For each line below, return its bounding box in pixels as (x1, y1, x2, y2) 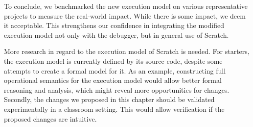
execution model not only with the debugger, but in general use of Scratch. (4, 29, 229, 40)
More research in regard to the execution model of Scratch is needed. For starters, (4, 46, 250, 56)
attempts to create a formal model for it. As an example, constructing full (4, 65, 226, 76)
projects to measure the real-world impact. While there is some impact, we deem (4, 10, 246, 21)
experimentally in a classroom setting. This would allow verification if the (4, 103, 225, 114)
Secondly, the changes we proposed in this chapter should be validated (4, 94, 215, 104)
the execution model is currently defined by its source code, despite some (4, 55, 223, 66)
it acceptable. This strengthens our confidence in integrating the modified (4, 20, 224, 30)
